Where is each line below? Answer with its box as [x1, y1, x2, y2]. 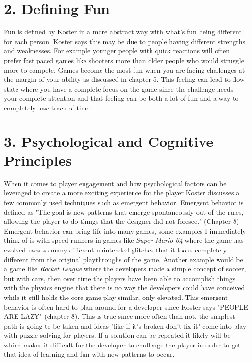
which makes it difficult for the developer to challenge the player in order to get [4, 339, 241, 349]
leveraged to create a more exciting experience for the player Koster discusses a [4, 188, 240, 198]
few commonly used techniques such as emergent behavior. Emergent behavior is [4, 197, 244, 207]
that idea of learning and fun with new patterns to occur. [4, 349, 175, 359]
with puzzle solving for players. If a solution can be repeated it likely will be [4, 330, 231, 340]
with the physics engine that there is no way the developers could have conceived [4, 283, 245, 293]
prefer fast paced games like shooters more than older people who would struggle [4, 55, 244, 65]
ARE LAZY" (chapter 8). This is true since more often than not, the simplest [4, 311, 235, 321]
